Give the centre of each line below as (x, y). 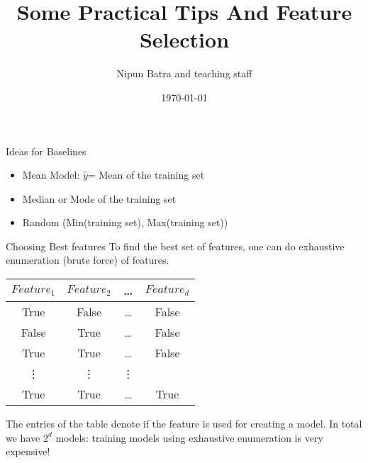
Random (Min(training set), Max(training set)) (125, 222)
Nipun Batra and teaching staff (184, 73)
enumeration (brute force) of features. (88, 260)
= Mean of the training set (146, 175)
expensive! (28, 451)
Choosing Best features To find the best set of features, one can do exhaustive (175, 246)
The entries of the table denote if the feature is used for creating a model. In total (184, 424)
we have (23, 437)
